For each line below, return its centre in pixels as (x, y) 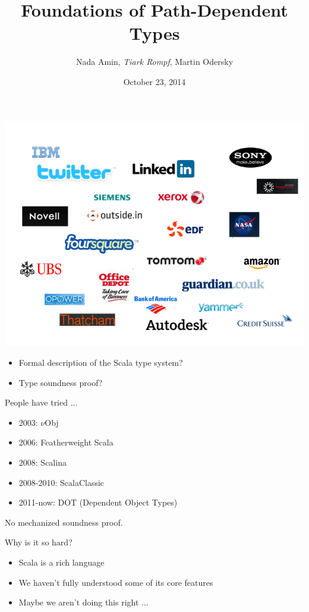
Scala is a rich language (62, 562)
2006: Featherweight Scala (66, 442)
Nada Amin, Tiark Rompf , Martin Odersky (154, 62)
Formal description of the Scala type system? (101, 363)
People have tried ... (41, 402)
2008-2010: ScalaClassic (62, 482)
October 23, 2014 (154, 81)
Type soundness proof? (61, 382)
